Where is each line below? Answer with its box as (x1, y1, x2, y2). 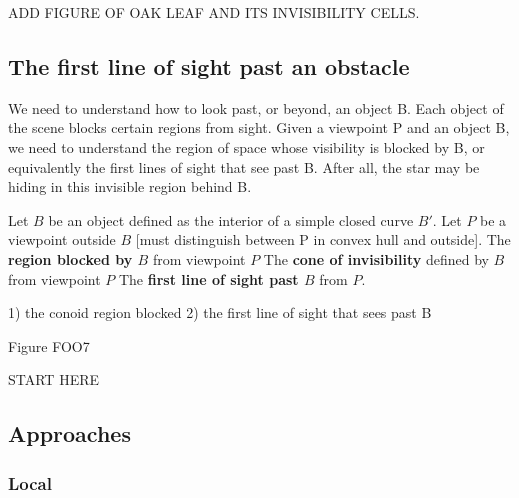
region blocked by (8, 248, 133, 269)
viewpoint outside (8, 229, 116, 250)
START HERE (8, 369, 100, 390)
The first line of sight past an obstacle (8, 50, 410, 81)
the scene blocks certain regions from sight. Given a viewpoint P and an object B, (8, 117, 510, 138)
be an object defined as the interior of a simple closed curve (48, 209, 414, 230)
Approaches (8, 418, 131, 449)
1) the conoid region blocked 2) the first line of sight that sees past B (8, 302, 432, 323)
